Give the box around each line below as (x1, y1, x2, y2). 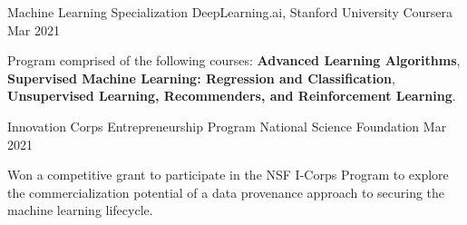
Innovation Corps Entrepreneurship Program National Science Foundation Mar (7, 116, 447, 135)
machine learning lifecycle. (7, 201, 153, 220)
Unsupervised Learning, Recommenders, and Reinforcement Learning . (7, 86, 456, 105)
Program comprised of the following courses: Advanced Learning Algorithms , (7, 51, 461, 70)
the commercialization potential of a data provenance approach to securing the (7, 182, 445, 201)
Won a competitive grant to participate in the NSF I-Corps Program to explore (7, 165, 449, 184)
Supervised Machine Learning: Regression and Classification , (7, 68, 395, 87)
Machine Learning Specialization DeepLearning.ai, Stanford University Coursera (7, 3, 453, 21)
